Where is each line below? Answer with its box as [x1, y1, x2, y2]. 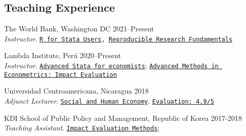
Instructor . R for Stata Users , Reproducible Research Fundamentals [4, 33, 233, 43]
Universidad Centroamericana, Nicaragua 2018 [4, 85, 149, 96]
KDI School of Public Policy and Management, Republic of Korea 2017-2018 [4, 112, 242, 123]
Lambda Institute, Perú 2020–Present [4, 50, 121, 61]
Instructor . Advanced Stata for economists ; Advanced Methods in [4, 60, 219, 71]
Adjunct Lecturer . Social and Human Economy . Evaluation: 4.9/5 [4, 95, 214, 106]
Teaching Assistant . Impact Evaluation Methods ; [4, 122, 160, 133]
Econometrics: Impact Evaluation [4, 71, 117, 78]
